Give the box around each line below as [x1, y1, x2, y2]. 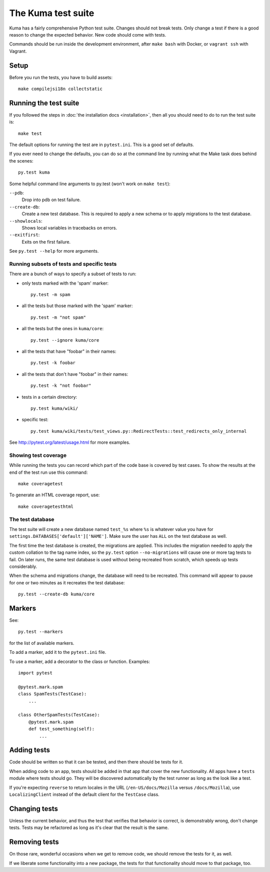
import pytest [18, 670, 52, 675]
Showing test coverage [9, 452, 67, 459]
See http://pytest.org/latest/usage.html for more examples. [9, 439, 130, 445]
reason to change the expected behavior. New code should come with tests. [9, 32, 166, 38]
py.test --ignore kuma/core [30, 337, 99, 343]
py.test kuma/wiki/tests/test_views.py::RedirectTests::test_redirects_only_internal [30, 428, 247, 434]
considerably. [9, 563, 37, 569]
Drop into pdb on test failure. [21, 197, 81, 203]
